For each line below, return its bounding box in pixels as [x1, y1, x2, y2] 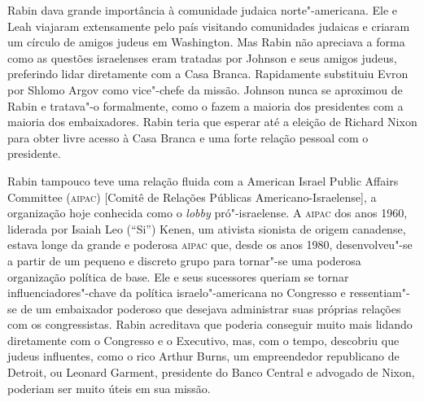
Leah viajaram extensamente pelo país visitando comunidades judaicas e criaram [7, 17, 410, 34]
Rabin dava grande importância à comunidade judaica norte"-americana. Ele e [7, 2, 398, 18]
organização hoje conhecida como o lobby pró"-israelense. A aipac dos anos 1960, [7, 204, 408, 221]
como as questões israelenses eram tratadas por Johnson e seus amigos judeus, [7, 49, 397, 66]
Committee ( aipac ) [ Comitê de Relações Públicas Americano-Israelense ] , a [7, 188, 377, 205]
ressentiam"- [349, 284, 410, 301]
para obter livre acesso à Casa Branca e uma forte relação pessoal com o [7, 129, 369, 146]
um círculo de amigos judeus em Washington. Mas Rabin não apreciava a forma [7, 33, 405, 50]
